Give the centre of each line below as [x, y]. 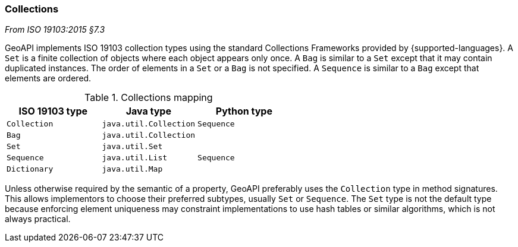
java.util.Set [132, 147]
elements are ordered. [48, 78]
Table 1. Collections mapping [149, 98]
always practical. [38, 219]
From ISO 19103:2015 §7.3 [55, 30]
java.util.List [135, 158]
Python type [244, 111]
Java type [148, 111]
